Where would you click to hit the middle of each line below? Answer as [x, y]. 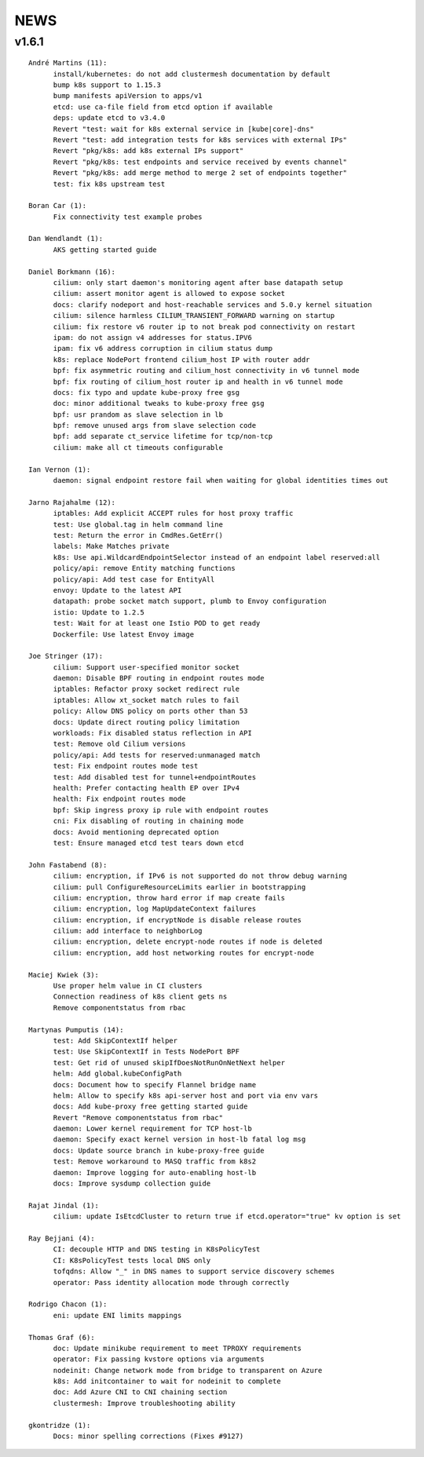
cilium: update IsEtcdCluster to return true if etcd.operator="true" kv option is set [227, 1216]
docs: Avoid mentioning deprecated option [136, 832]
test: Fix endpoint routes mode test [126, 766]
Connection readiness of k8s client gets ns [140, 997]
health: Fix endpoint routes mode [119, 799]
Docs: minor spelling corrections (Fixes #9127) [148, 1436]
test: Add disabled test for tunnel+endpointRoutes [155, 777]
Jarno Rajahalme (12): [72, 502]
